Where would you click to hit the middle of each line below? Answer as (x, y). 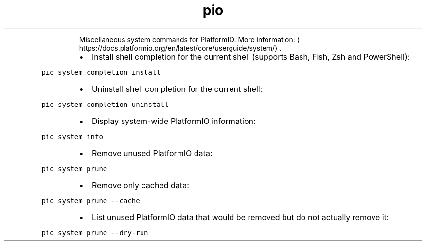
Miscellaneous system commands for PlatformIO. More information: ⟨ (189, 39)
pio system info (72, 136)
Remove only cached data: (140, 185)
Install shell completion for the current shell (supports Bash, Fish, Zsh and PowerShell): (251, 57)
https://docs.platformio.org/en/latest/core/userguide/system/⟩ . (180, 48)
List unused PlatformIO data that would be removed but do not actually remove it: (240, 217)
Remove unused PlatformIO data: (152, 153)
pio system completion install (101, 72)
